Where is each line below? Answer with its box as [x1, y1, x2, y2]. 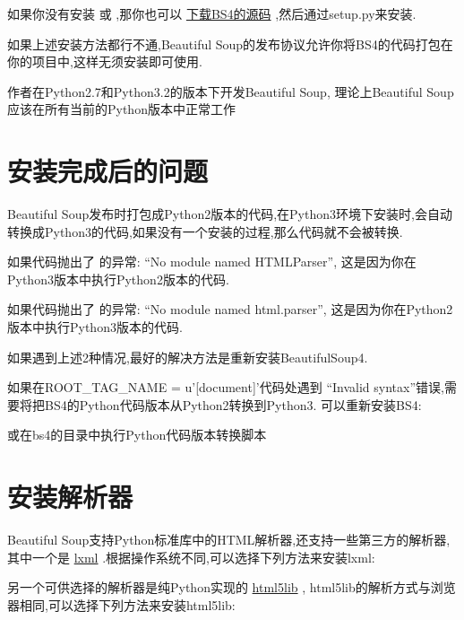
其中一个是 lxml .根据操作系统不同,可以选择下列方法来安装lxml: [7, 547, 375, 566]
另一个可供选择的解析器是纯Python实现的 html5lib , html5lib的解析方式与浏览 [7, 578, 456, 597]
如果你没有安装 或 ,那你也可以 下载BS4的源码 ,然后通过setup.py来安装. [7, 4, 417, 22]
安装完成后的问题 [7, 153, 209, 189]
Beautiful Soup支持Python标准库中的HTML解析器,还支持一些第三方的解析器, [7, 530, 451, 549]
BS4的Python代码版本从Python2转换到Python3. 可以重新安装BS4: [44, 395, 422, 414]
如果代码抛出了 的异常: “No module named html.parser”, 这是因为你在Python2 [7, 300, 453, 319]
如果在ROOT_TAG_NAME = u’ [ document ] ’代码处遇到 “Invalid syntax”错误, [7, 378, 444, 397]
